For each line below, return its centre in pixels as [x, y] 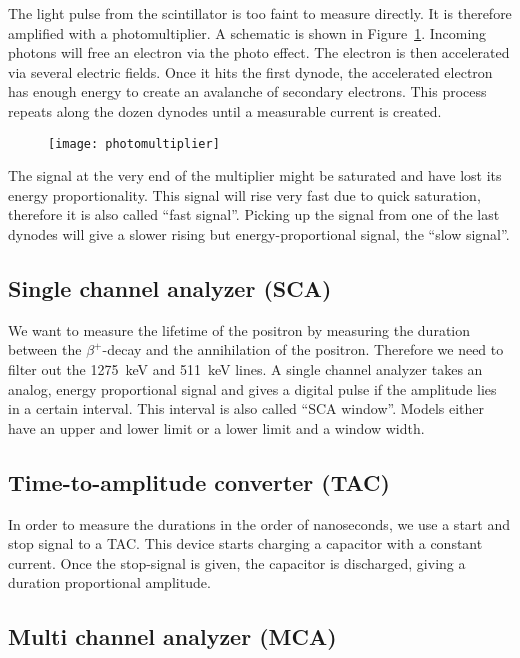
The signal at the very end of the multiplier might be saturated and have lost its [255, 175]
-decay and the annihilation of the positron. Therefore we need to [303, 349]
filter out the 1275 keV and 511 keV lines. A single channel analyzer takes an [245, 368]
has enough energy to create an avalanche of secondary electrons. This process [247, 91]
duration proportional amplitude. [109, 582]
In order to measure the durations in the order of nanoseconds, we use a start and [259, 523]
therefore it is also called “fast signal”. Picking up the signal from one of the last [254, 214]
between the [45, 349]
